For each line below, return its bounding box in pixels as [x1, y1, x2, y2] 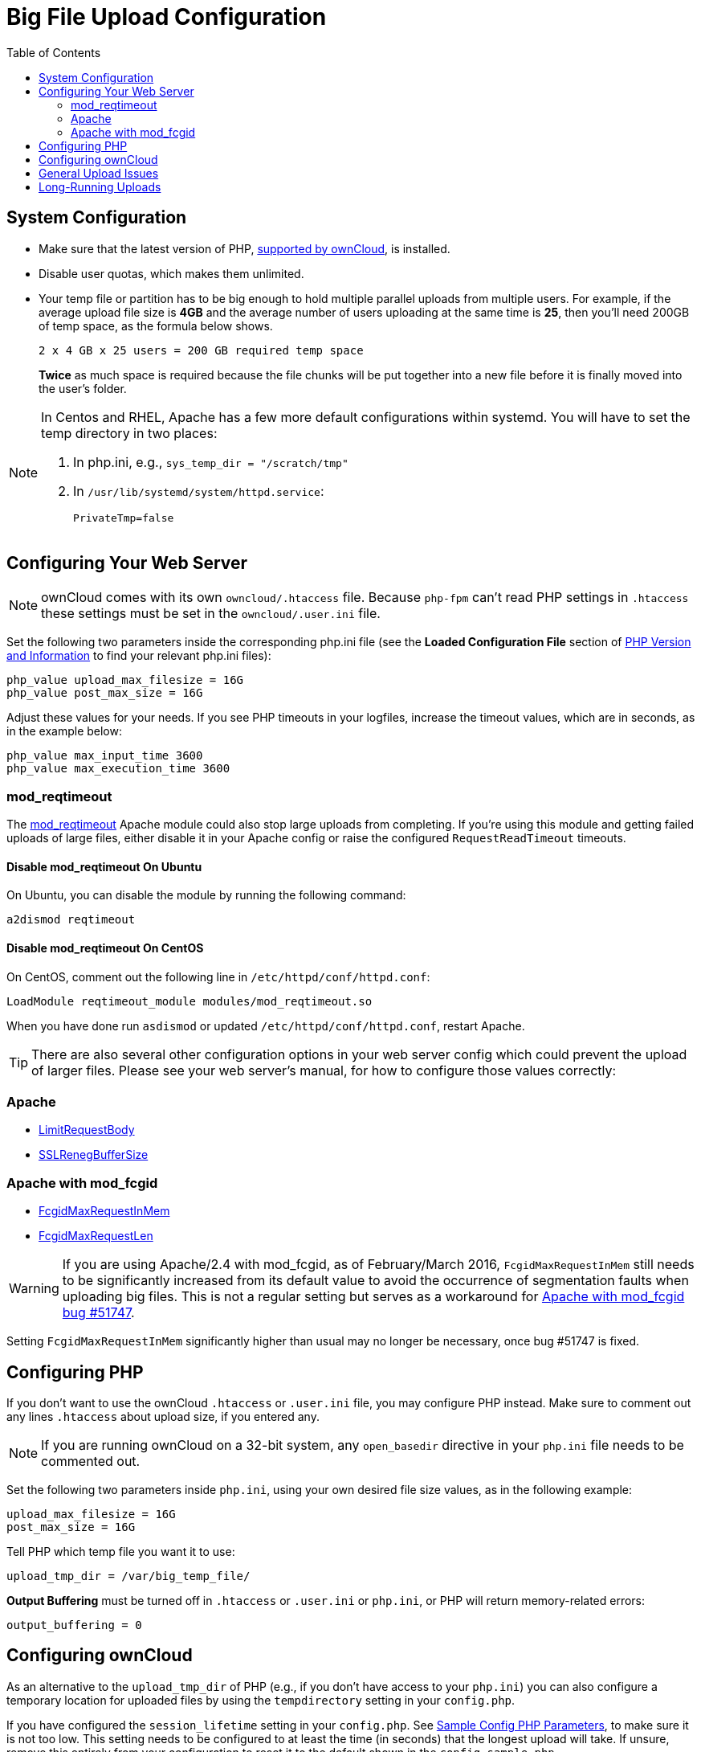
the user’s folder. [39, 381, 127, 395]
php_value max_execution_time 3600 [6, 762, 230, 776]
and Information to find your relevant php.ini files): [6, 649, 271, 663]
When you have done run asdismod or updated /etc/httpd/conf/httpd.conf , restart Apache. [6, 1018, 525, 1033]
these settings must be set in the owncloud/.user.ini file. [41, 605, 381, 622]
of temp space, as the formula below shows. [39, 318, 273, 333]
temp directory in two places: [41, 424, 218, 441]
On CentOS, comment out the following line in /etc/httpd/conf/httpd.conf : [6, 969, 430, 984]
